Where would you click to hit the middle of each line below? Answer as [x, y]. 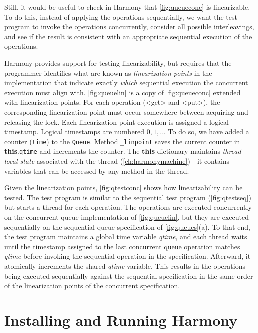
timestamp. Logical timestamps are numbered [74, 131]
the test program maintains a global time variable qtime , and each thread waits [126, 237]
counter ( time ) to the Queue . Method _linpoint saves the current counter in [122, 141]
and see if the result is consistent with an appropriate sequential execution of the [128, 36]
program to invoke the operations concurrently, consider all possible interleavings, [129, 26]
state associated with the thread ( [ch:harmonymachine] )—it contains [125, 161]
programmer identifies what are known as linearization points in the [108, 72]
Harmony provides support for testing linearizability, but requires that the [118, 62]
